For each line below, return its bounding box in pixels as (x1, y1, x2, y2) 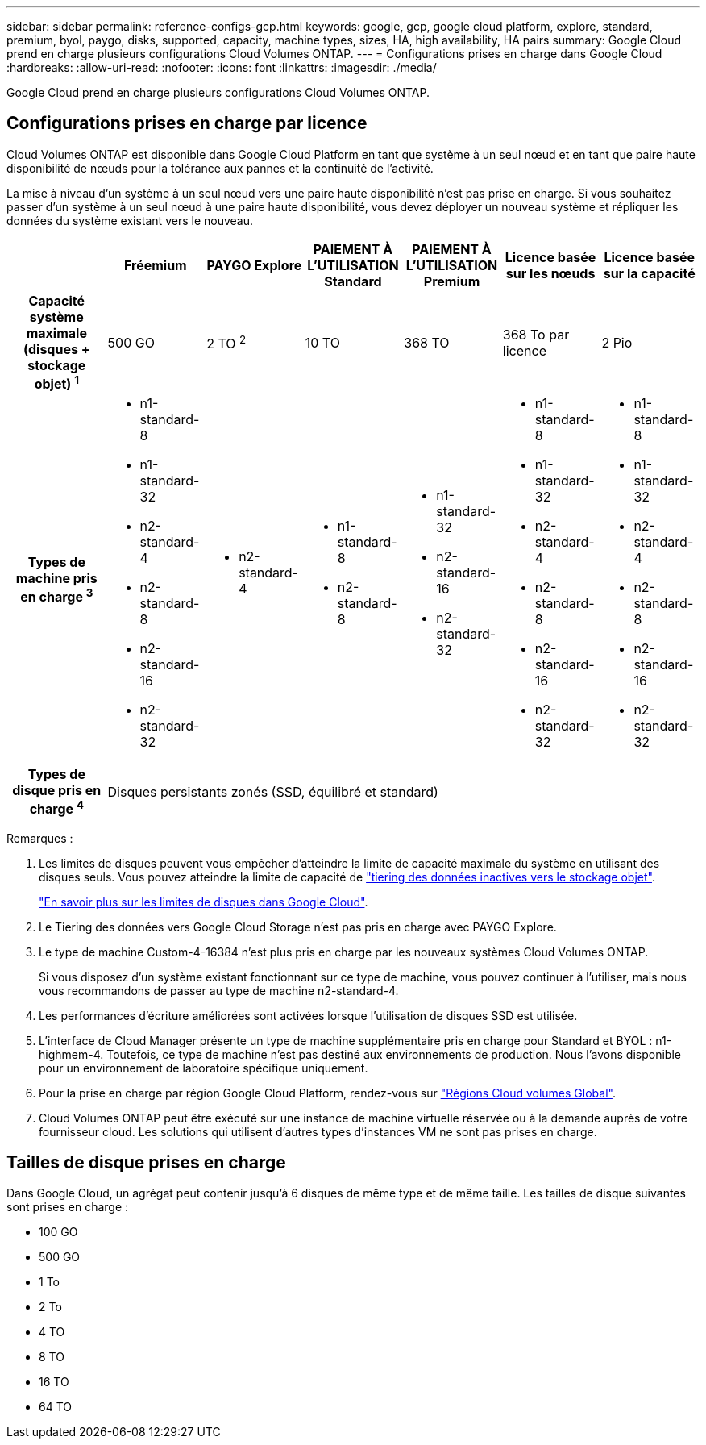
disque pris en (12, 782, 102, 799)
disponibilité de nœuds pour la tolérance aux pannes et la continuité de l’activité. (6, 160, 434, 175)
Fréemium (123, 256, 187, 273)
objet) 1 (34, 373, 79, 393)
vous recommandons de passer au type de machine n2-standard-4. (39, 983, 399, 997)
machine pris (15, 569, 98, 586)
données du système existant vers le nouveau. (6, 213, 253, 227)
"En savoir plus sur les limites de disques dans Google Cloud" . (39, 894, 368, 909)
